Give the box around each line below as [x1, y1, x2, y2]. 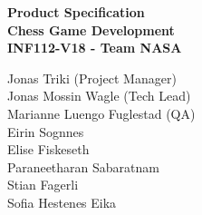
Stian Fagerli [7, 175, 79, 194]
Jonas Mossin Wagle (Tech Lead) [7, 86, 191, 105]
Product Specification [7, 3, 145, 21]
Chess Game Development [7, 20, 175, 39]
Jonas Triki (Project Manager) [7, 68, 177, 87]
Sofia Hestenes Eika [7, 192, 117, 211]
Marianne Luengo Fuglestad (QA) [7, 103, 196, 122]
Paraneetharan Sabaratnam [7, 157, 159, 176]
